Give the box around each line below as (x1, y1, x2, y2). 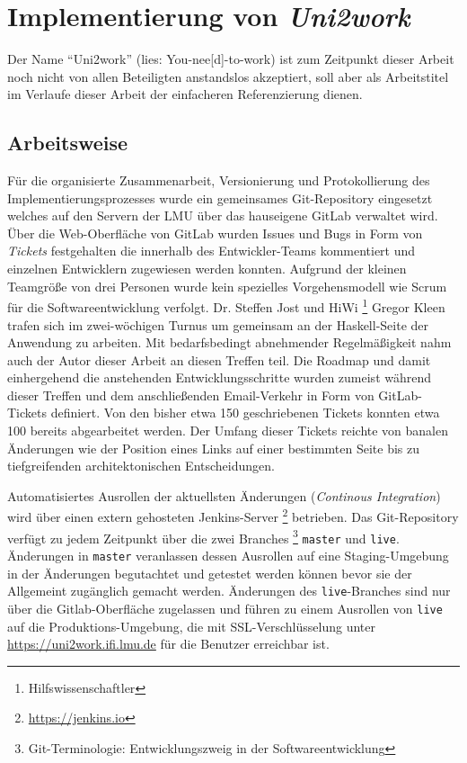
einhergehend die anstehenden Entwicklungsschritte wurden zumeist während (7, 368, 432, 387)
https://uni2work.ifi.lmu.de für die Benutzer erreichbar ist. (7, 634, 330, 653)
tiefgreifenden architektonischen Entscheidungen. (7, 456, 275, 475)
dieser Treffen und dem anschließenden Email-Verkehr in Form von (7, 385, 374, 404)
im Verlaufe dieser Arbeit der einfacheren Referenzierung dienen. (7, 85, 363, 103)
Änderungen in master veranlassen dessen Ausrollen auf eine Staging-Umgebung (7, 546, 449, 565)
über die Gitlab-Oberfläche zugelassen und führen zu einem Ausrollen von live (7, 598, 443, 617)
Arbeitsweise (7, 129, 128, 157)
